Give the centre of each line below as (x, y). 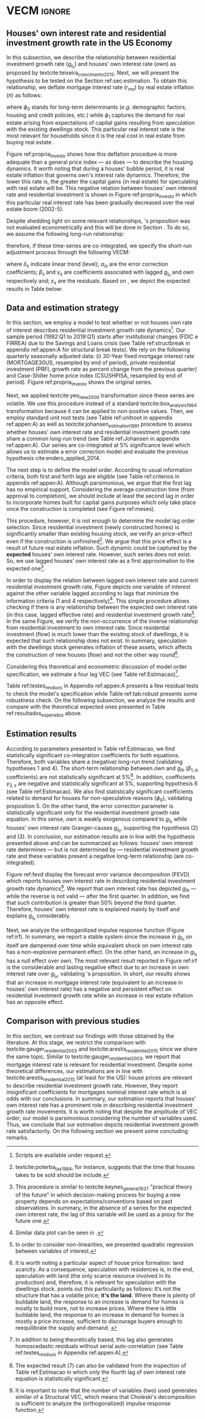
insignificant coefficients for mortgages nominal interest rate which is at (97, 1092)
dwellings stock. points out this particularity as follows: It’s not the (98, 1289)
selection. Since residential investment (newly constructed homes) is (93, 527)
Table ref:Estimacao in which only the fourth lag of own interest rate (100, 1372)
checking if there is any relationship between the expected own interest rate (102, 607)
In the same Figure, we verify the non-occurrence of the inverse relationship (102, 621)
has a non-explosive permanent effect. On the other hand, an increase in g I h (102, 953)
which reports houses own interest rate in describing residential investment (101, 881)
